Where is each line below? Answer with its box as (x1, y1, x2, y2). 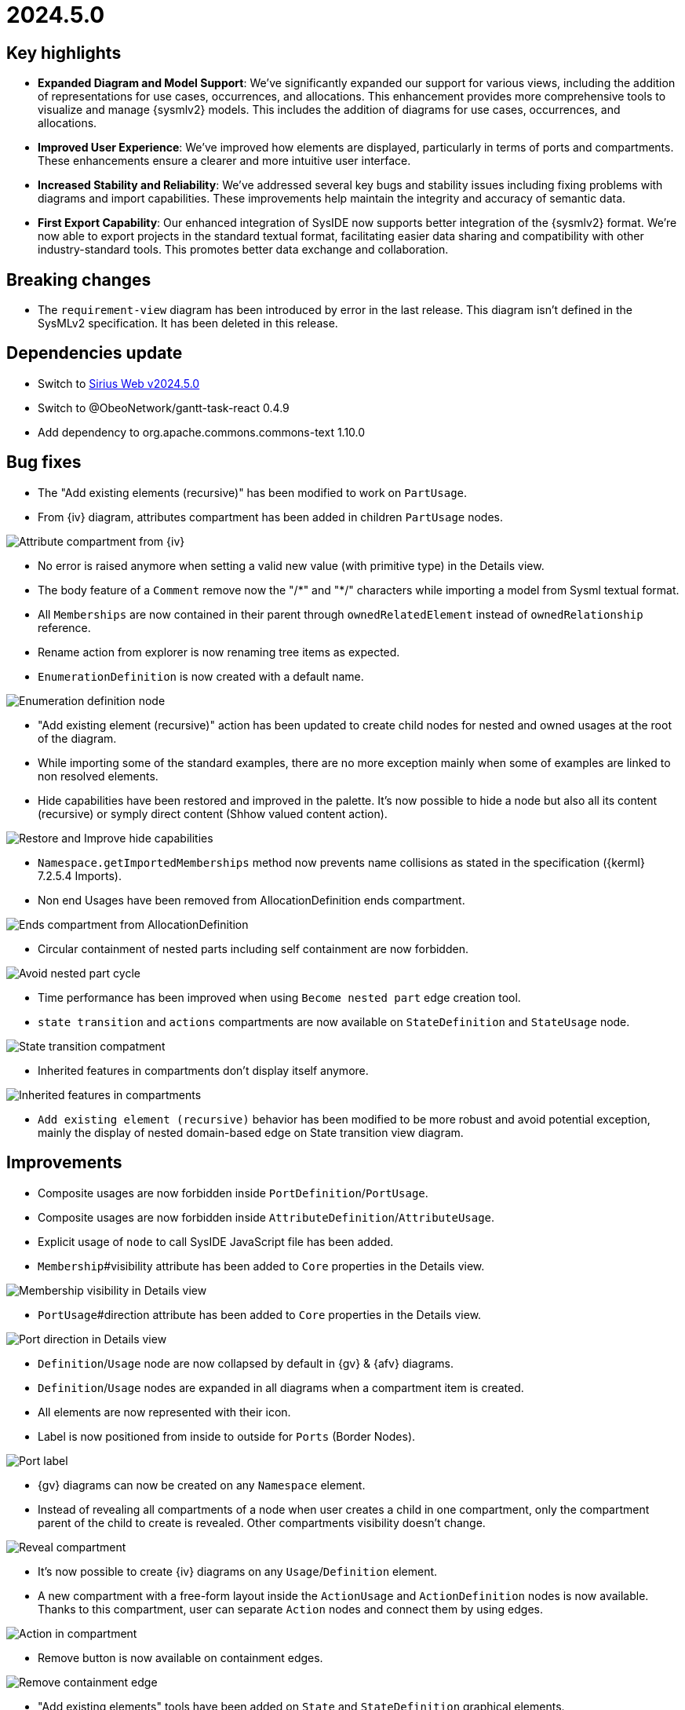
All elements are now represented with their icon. (38, 1405, 291, 1419)
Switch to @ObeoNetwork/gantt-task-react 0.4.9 (38, 400, 290, 415)
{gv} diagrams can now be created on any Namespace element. (38, 1478, 366, 1492)
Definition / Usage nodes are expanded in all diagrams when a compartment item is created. (38, 1380, 524, 1394)
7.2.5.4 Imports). (38, 868, 122, 882)
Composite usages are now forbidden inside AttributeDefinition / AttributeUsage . (38, 1210, 495, 1224)
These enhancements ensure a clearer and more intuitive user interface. (38, 154, 411, 168)
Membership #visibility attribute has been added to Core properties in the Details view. (38, 1259, 485, 1273)
